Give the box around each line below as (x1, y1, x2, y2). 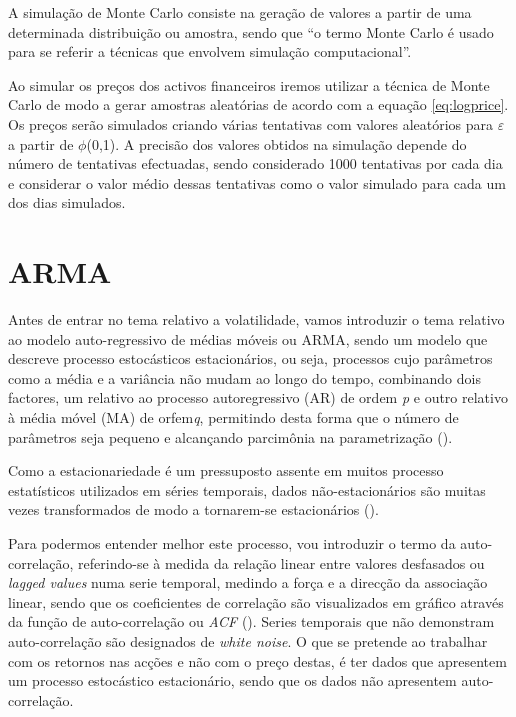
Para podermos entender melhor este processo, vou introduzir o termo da (8, 533, 456, 553)
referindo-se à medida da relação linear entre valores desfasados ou (78, 552, 485, 573)
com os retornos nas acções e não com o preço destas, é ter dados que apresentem (8, 650, 507, 671)
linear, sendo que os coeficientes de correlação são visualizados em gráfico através (8, 591, 504, 612)
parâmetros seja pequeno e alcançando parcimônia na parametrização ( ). (8, 426, 453, 447)
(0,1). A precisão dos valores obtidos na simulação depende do (86, 133, 467, 154)
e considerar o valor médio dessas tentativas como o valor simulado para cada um (8, 172, 506, 193)
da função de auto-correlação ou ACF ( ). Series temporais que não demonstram (8, 611, 495, 632)
